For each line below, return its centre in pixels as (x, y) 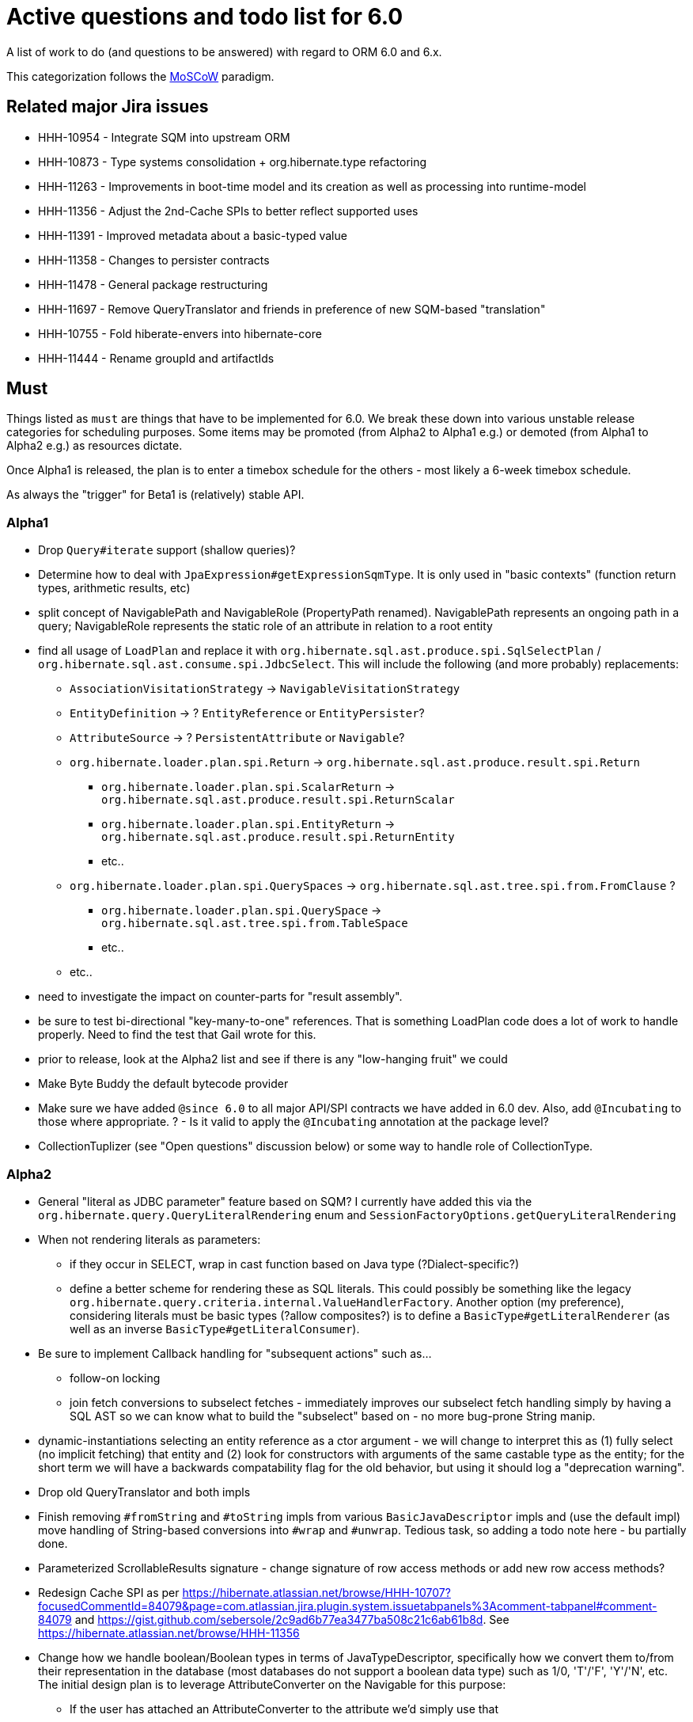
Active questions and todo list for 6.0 (205, 17)
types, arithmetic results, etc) (114, 588)
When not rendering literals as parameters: (150, 1239)
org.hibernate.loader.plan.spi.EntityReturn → (248, 824)
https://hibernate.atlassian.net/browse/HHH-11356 (169, 1633)
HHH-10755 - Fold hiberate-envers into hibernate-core (180, 333)
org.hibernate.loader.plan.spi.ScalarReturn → (248, 787)
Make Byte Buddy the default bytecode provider (163, 1084)
